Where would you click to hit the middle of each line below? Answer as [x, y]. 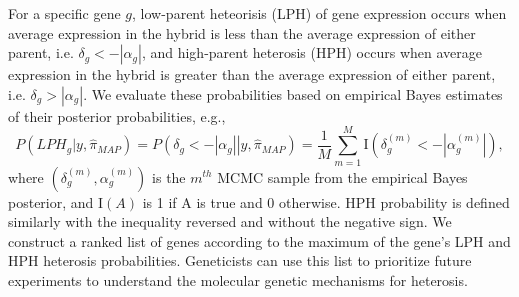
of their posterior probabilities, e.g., [117, 115]
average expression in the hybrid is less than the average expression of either [242, 32]
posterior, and [51, 201]
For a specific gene [64, 13]
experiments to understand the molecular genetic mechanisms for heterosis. [238, 279]
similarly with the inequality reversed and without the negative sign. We [230, 221]
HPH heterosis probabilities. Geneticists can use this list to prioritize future [240, 260]
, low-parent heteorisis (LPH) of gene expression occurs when [319, 13]
